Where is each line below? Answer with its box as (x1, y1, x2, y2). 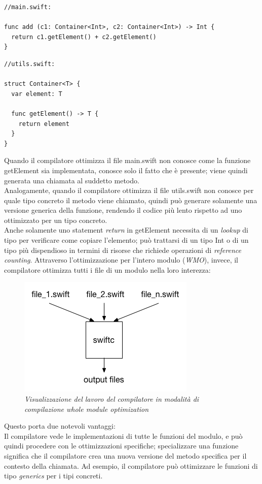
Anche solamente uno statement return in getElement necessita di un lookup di (4, 224, 248, 235)
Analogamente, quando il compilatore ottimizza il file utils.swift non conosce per (4, 185, 254, 196)
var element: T (11, 90, 62, 98)
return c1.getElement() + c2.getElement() (11, 33, 157, 41)
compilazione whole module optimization (24, 403, 149, 414)
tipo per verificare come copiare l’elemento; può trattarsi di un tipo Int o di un (4, 235, 249, 245)
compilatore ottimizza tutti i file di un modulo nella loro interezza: (4, 264, 211, 275)
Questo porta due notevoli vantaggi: (4, 421, 116, 431)
